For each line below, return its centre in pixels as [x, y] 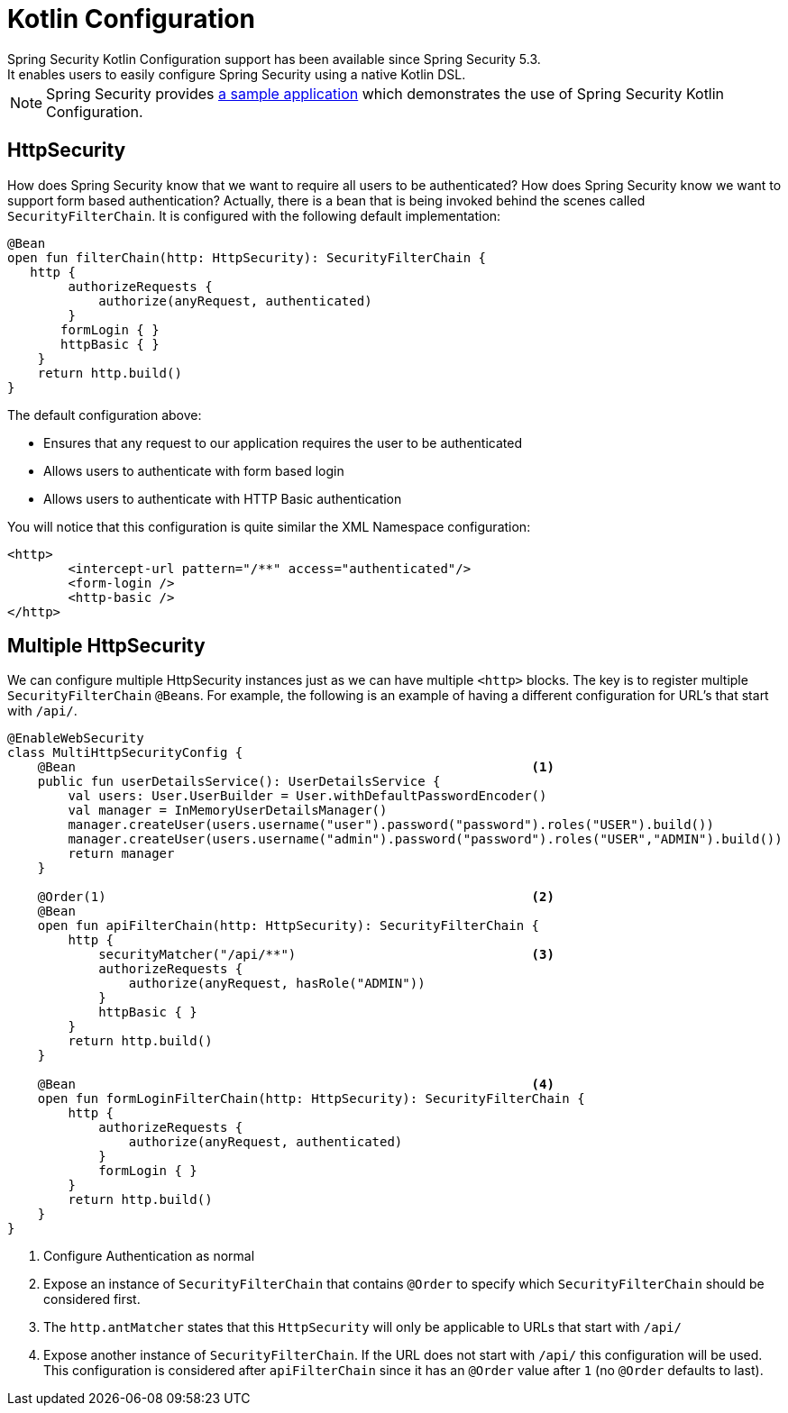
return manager [121, 854]
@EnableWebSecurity [76, 738]
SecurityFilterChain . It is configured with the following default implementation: [254, 215]
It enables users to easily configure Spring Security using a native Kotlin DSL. [237, 74]
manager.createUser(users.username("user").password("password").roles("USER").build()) [391, 825]
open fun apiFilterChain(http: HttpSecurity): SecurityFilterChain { [289, 926]
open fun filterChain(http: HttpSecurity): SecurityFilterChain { [247, 257]
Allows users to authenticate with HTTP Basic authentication [223, 498]
